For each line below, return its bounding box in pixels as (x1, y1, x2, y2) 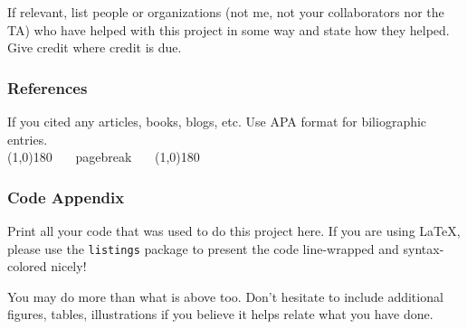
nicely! (51, 257, 87, 276)
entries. (7, 129, 48, 148)
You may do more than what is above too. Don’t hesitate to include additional (7, 287, 443, 305)
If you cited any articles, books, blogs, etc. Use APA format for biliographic (7, 112, 427, 130)
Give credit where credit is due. (7, 38, 182, 57)
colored (7, 257, 47, 276)
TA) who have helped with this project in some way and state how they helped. (7, 20, 450, 39)
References (7, 76, 88, 99)
